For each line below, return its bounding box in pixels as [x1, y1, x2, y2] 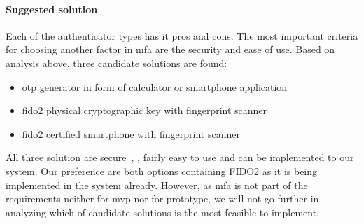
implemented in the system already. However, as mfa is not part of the [6, 177, 308, 192]
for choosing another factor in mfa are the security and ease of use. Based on [6, 42, 335, 57]
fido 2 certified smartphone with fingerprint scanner [22, 126, 240, 141]
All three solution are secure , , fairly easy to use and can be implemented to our [6, 150, 354, 164]
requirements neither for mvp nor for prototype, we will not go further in [6, 191, 319, 206]
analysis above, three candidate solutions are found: [6, 55, 227, 70]
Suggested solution [6, 1, 98, 16]
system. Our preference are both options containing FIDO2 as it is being [6, 163, 318, 178]
